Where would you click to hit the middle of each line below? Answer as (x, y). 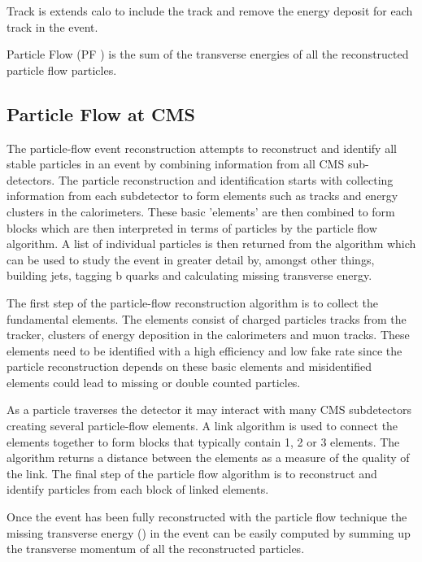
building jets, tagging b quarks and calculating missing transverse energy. (189, 275)
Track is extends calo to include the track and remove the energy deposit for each (210, 11)
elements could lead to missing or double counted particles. (154, 382)
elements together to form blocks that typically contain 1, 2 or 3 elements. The (203, 441)
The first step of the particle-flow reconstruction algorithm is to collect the (193, 302)
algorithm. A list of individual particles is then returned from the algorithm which (211, 244)
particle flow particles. (62, 70)
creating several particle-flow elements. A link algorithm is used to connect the (202, 426)
